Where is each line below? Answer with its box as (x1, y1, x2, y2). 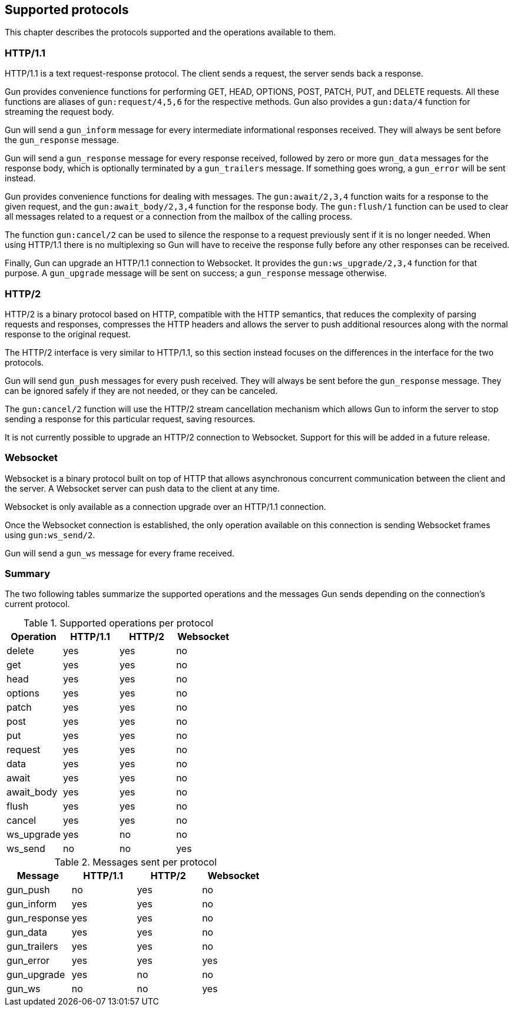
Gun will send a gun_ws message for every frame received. (5, 548, 235, 558)
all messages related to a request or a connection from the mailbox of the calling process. (5, 211, 353, 222)
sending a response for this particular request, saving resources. (5, 413, 256, 424)
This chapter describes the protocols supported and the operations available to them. (5, 27, 336, 38)
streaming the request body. (5, 107, 114, 117)
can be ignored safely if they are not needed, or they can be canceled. (5, 385, 278, 396)
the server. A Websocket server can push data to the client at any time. (5, 483, 280, 493)
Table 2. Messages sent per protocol (54, 856, 217, 869)
